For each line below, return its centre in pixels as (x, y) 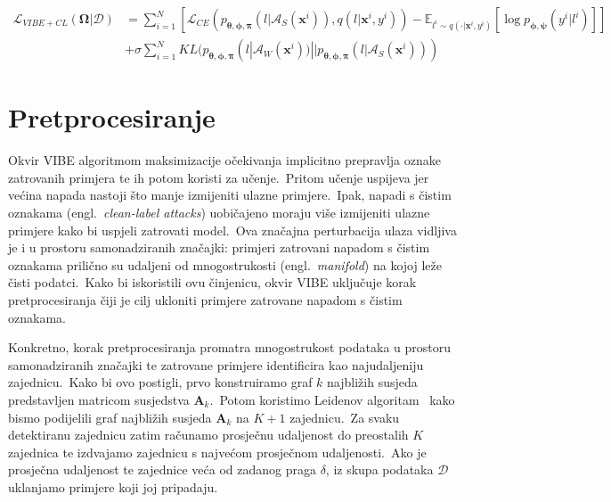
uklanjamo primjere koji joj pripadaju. (113, 486)
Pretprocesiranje (112, 117)
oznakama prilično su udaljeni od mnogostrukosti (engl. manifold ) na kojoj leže (225, 264)
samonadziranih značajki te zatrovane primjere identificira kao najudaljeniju (216, 364)
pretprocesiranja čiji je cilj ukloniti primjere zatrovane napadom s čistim (205, 299)
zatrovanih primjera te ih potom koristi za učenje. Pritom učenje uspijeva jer (219, 177)
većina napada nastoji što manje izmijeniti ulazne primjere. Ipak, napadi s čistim (230, 195)
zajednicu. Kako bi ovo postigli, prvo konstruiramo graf (160, 382)
